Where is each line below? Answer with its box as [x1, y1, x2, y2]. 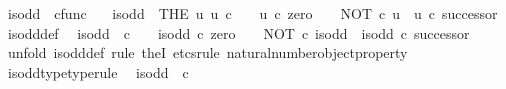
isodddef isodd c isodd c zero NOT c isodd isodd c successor [7, 22, 470, 43]
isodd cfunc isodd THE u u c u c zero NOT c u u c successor [7, 3, 498, 23]
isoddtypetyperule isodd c [7, 61, 189, 82]
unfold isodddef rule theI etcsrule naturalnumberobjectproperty [7, 42, 408, 63]
